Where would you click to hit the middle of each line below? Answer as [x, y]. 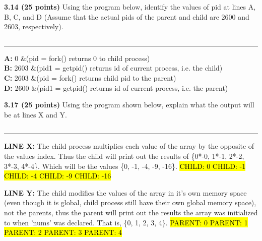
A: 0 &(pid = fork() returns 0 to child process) [77, 58]
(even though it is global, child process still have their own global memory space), [130, 202]
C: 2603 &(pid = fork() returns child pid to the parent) [90, 77]
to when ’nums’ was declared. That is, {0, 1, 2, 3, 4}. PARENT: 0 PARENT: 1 [126, 222]
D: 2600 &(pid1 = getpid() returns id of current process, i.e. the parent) [116, 87]
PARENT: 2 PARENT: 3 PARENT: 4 [63, 232]
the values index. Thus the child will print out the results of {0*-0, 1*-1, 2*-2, [124, 156]
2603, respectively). [34, 26]
